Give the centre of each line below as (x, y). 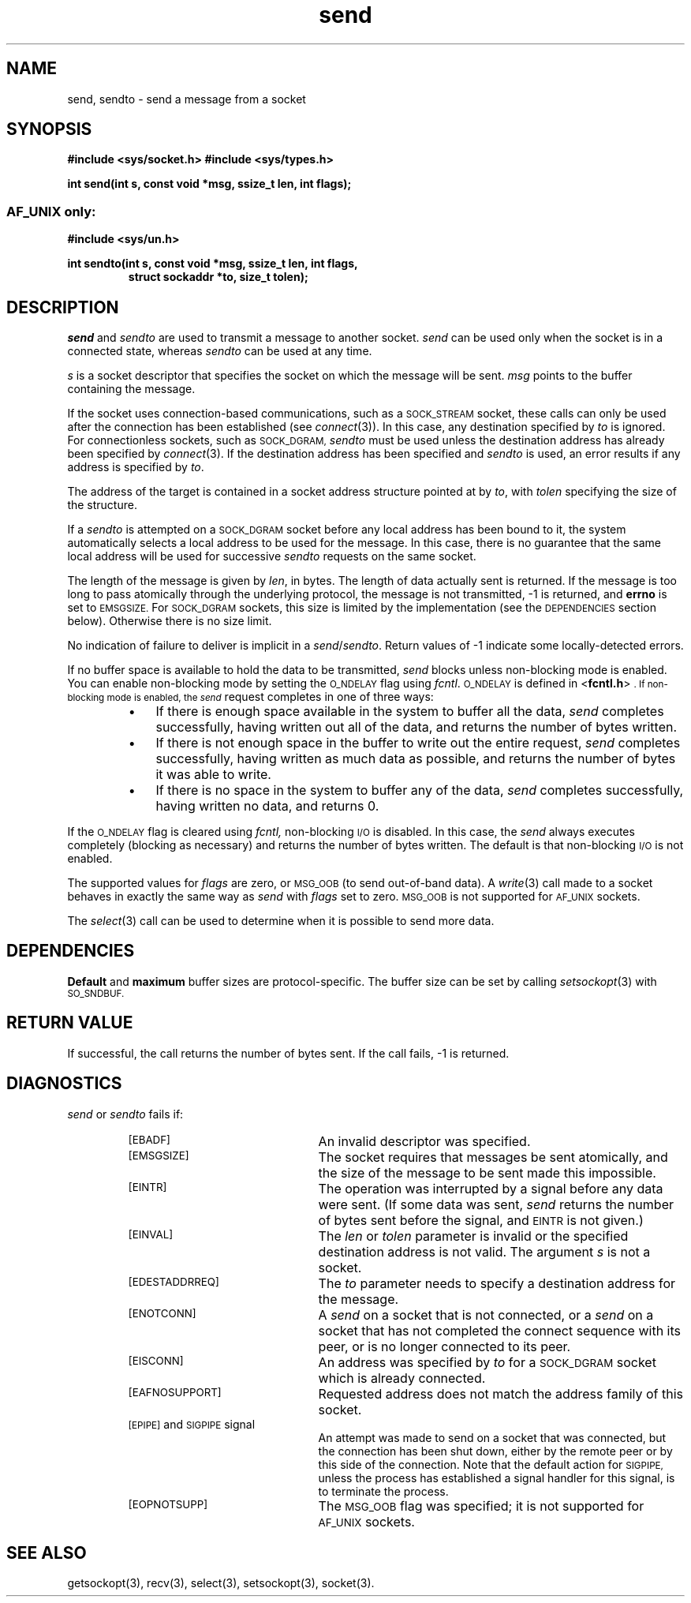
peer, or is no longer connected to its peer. (444, 1346)
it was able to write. (213, 775)
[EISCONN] (156, 1360)
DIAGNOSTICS (64, 1084)
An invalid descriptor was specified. (424, 1141)
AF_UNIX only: (51, 211)
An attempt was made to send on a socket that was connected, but (492, 1437)
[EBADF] (149, 1139)
